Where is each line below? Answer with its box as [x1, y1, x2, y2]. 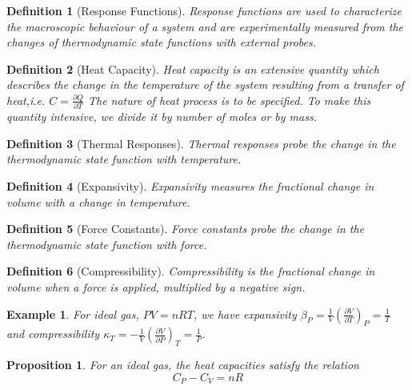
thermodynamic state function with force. [6, 235, 207, 252]
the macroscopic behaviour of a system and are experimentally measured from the [6, 18, 404, 34]
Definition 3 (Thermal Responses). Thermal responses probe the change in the [6, 135, 396, 151]
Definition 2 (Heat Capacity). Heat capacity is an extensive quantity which [6, 60, 379, 77]
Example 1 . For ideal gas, [6, 305, 139, 322]
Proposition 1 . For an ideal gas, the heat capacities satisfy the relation [6, 356, 359, 373]
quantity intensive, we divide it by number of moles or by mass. [6, 108, 317, 125]
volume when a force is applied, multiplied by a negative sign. [6, 279, 306, 296]
